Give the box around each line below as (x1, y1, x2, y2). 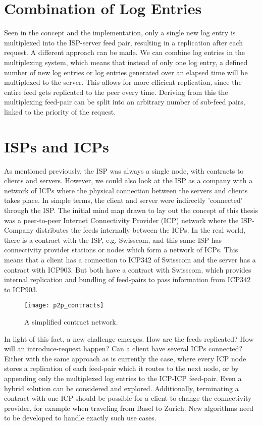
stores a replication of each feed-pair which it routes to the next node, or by (4, 363, 239, 374)
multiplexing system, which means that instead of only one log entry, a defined (4, 57, 248, 67)
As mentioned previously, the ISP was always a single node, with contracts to (4, 165, 244, 176)
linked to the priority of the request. (4, 106, 116, 117)
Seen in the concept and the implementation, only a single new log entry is (4, 27, 236, 38)
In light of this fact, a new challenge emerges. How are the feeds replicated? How (4, 333, 254, 344)
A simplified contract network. (24, 316, 118, 327)
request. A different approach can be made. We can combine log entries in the (4, 47, 245, 58)
